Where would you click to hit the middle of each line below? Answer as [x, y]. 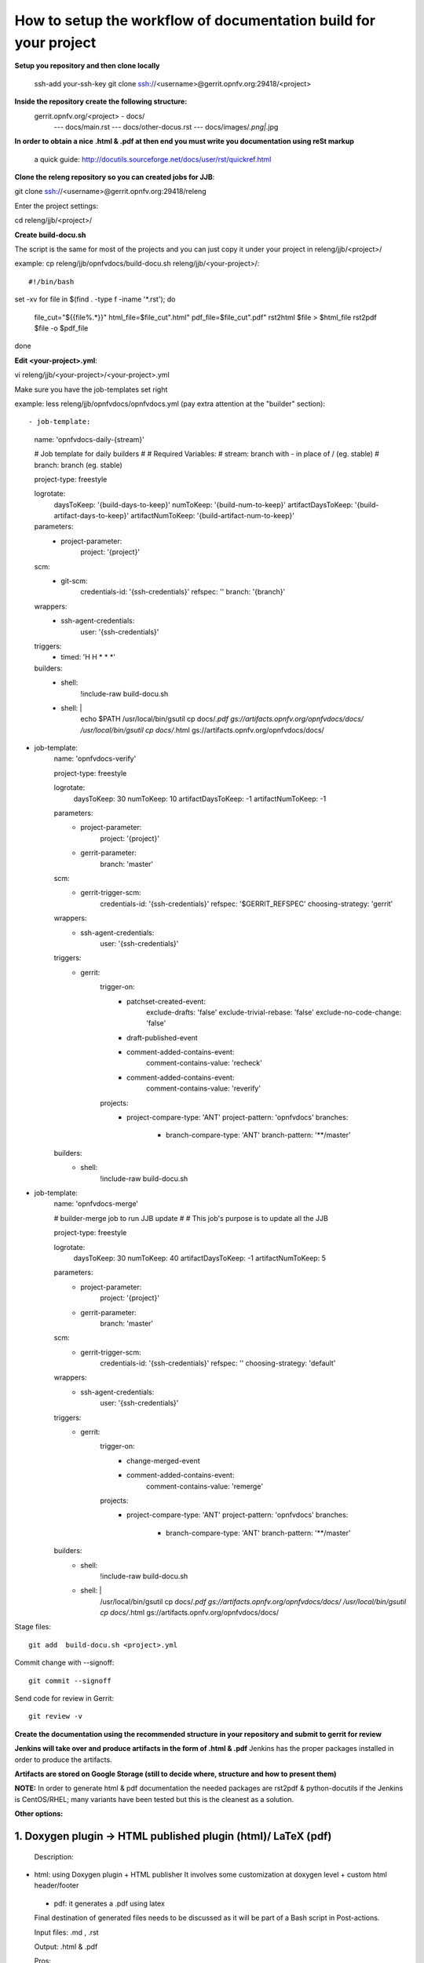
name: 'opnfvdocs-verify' [95, 759]
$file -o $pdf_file [61, 328]
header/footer [57, 1885]
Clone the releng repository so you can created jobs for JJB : [115, 177]
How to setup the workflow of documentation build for [195, 20]
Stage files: [33, 1627]
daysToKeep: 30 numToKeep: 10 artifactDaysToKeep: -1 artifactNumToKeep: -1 [200, 799]
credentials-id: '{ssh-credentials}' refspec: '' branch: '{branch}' [183, 592]
